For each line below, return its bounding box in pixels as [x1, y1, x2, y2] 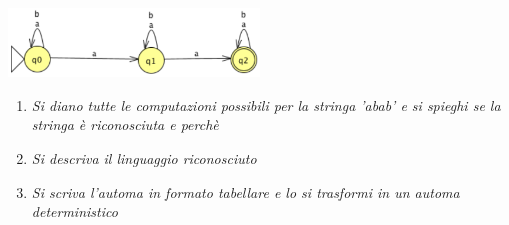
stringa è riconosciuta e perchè [31, 114, 219, 135]
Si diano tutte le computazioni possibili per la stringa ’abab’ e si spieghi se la [31, 94, 501, 115]
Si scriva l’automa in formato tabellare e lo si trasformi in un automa [31, 181, 460, 202]
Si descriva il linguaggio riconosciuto [31, 147, 257, 168]
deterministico [31, 201, 118, 222]
